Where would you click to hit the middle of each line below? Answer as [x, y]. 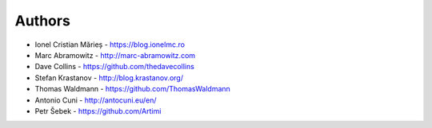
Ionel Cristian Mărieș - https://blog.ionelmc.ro [110, 45]
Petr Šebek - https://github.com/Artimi [98, 111]
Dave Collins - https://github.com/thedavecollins [115, 67]
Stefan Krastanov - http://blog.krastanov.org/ [109, 78]
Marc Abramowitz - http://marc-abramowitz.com [115, 55]
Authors [43, 21]
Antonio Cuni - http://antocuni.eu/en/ [96, 100]
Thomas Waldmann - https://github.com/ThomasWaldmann [133, 89]
